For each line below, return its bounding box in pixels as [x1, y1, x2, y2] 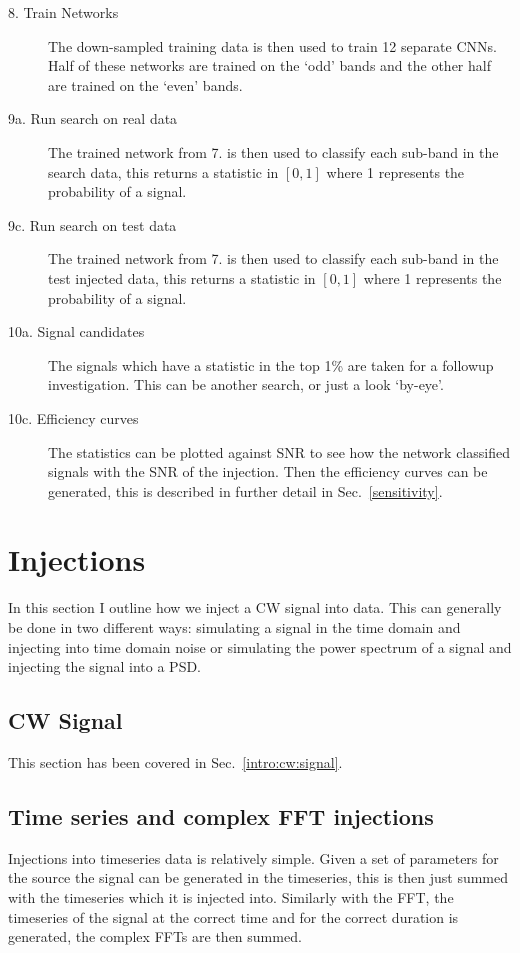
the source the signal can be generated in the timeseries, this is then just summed [8, 867, 509, 888]
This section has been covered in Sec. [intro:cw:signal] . [8, 751, 343, 772]
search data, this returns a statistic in [48, 161, 279, 182]
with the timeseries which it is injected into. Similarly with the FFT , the [8, 886, 454, 907]
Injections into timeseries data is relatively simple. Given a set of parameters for [8, 847, 499, 868]
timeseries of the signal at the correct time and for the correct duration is [8, 906, 459, 927]
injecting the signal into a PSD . [8, 656, 202, 677]
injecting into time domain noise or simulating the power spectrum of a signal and [8, 636, 512, 657]
